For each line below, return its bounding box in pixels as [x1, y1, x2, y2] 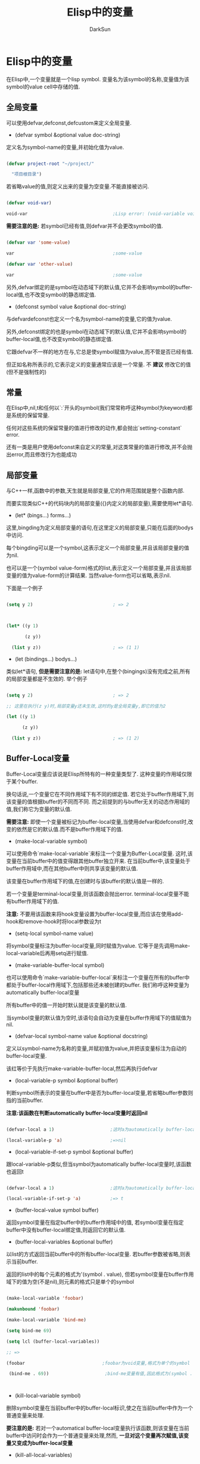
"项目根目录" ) [11, 171, 42, 177]
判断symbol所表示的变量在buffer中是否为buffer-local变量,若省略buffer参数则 [6, 1089, 193, 1096]
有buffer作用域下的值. [6, 897, 60, 905]
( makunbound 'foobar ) [6, 1306, 60, 1312]
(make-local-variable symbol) [14, 837, 87, 845]
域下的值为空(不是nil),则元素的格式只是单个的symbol [6, 1278, 135, 1285]
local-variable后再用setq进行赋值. [6, 949, 89, 956]
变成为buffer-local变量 [16, 1440, 73, 1447]
